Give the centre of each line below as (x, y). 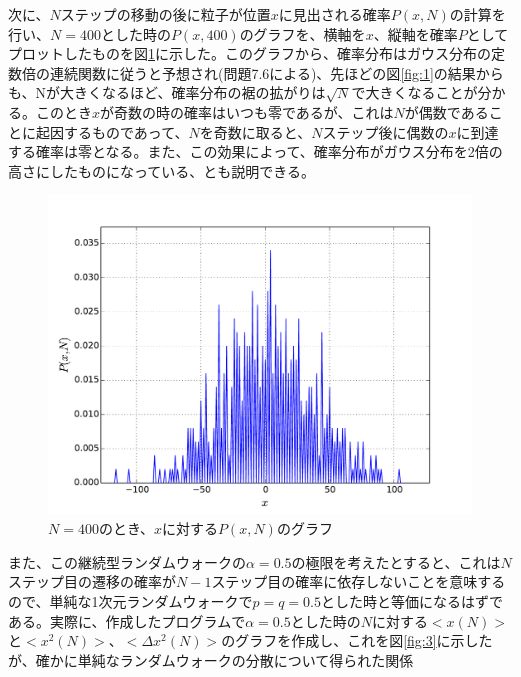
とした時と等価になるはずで (411, 600)
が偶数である (446, 111)
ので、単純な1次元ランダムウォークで (130, 600)
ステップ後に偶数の (385, 131)
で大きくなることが (414, 92)
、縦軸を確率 (415, 33)
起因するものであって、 (112, 131)
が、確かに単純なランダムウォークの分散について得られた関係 (211, 659)
